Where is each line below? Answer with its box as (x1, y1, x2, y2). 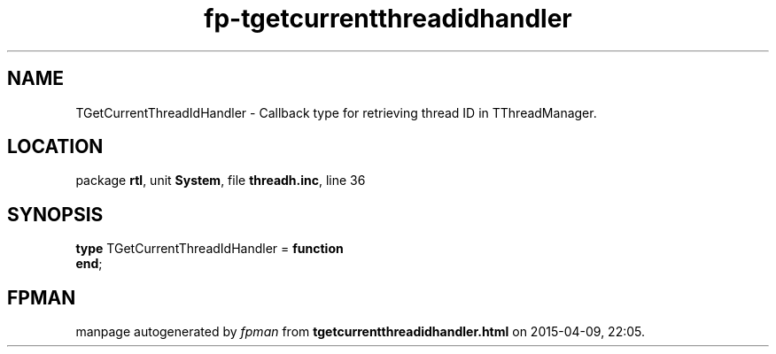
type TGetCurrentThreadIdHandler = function (75, 241, 344, 257)
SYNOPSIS (7, 203, 104, 226)
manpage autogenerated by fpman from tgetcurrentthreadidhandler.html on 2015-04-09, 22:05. (75, 324, 646, 340)
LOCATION (7, 135, 104, 158)
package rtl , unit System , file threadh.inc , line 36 (75, 173, 366, 189)
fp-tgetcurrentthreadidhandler (204, 4, 572, 34)
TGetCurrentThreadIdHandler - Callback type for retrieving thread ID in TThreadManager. (75, 104, 597, 120)
